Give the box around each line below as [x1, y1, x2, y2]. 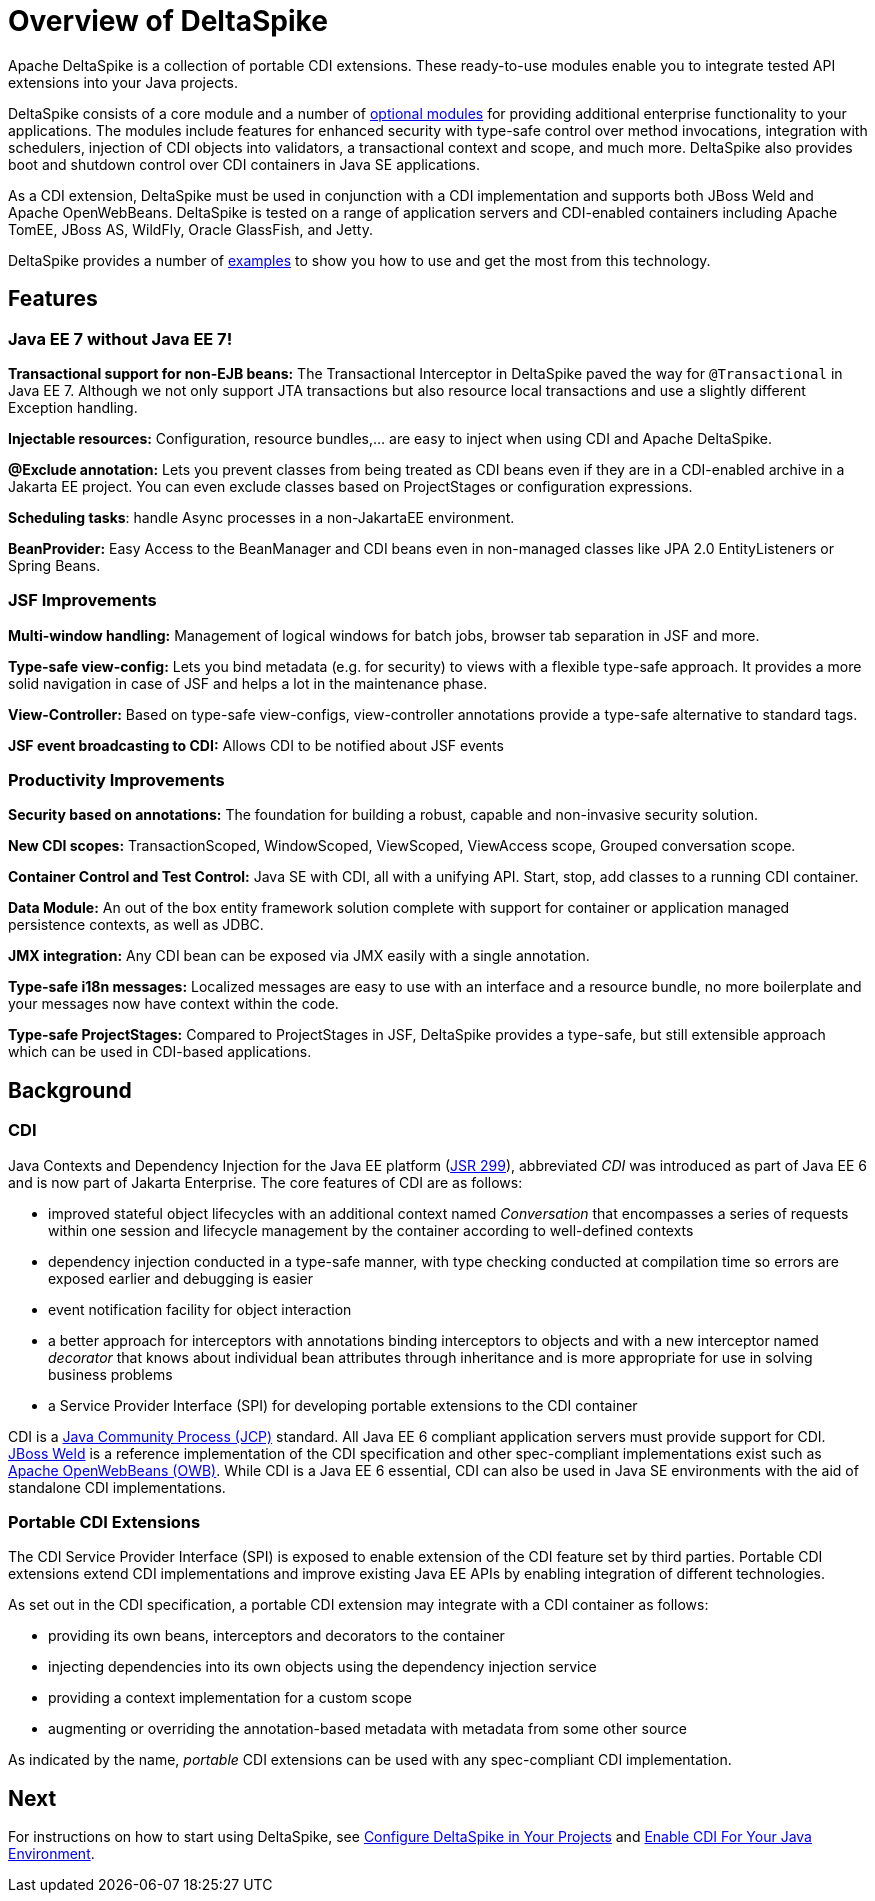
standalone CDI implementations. [8, 1478, 226, 1496]
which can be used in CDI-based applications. [8, 1043, 312, 1061]
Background [8, 1077, 132, 1103]
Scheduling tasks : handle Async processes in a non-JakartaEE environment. [8, 508, 515, 526]
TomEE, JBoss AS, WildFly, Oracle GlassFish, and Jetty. [8, 220, 373, 238]
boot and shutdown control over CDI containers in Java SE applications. [8, 155, 481, 173]
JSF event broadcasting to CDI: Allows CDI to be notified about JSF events [8, 736, 504, 754]
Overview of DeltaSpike [8, 4, 328, 38]
